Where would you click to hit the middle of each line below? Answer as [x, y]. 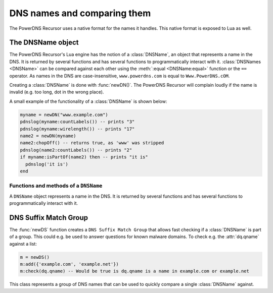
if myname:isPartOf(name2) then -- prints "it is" [84, 157]
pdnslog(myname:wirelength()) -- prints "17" [77, 129]
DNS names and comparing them [80, 13]
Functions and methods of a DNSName [56, 186]
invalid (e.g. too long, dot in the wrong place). [57, 92]
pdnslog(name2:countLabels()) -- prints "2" [76, 150]
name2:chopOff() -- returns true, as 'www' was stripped [92, 143]
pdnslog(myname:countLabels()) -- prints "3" [77, 122]
